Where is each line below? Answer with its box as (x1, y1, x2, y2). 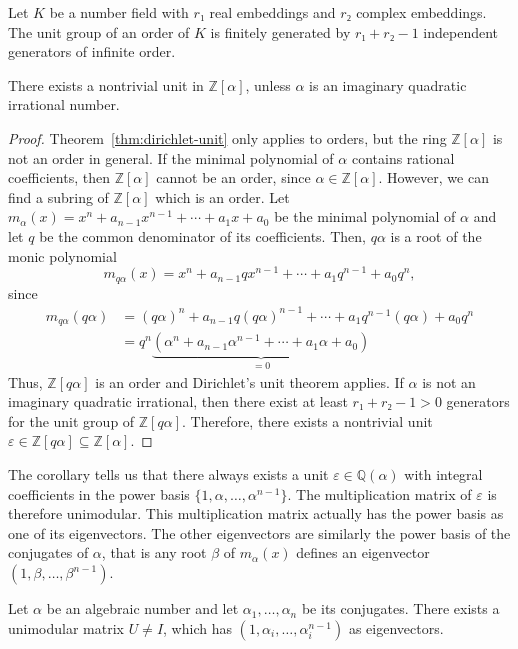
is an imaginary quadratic (309, 74, 467, 95)
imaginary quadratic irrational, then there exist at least (8, 391, 348, 412)
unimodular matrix (8, 617, 125, 638)
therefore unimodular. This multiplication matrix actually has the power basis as (8, 503, 504, 524)
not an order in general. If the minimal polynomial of (8, 147, 334, 168)
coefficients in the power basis (8, 483, 190, 504)
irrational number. (8, 94, 120, 115)
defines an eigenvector (296, 542, 430, 563)
